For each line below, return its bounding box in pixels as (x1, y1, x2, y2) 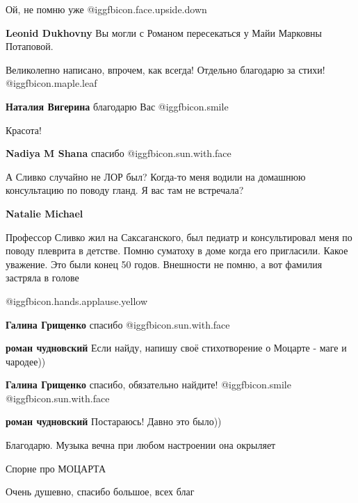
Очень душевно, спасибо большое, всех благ (6, 484, 195, 499)
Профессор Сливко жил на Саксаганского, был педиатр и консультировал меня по (6, 229, 352, 244)
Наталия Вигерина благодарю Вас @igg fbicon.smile (6, 99, 229, 113)
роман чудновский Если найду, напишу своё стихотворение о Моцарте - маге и (6, 340, 347, 355)
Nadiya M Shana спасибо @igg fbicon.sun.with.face (6, 146, 231, 160)
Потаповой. (6, 39, 54, 53)
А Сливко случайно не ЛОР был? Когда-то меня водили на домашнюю (6, 169, 306, 183)
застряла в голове (6, 270, 79, 285)
